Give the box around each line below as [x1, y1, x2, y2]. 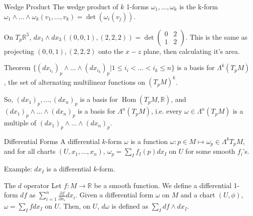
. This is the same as [185, 31, 248, 42]
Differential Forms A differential [4, 136, 100, 146]
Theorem [4, 62, 31, 72]
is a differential [46, 164, 92, 174]
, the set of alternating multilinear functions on [4, 76, 145, 87]
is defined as [112, 201, 148, 211]
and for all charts [4, 146, 56, 156]
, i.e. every [151, 106, 183, 116]
